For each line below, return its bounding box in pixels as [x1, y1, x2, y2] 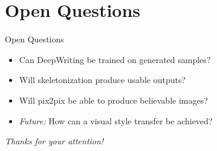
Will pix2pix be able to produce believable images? [19, 93, 208, 106]
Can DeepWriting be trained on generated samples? [19, 53, 211, 65]
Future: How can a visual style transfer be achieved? [19, 114, 213, 127]
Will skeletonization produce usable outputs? [19, 73, 186, 86]
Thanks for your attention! [5, 135, 104, 147]
